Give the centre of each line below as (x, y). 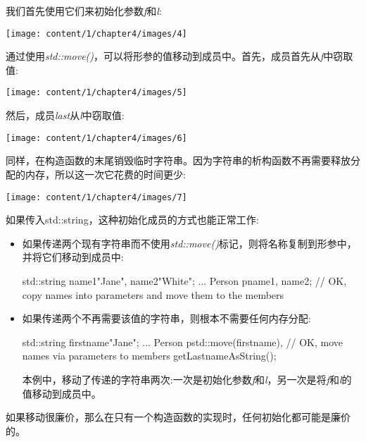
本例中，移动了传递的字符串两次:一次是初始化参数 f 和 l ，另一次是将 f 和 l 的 (187, 379)
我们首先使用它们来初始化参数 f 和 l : (84, 11)
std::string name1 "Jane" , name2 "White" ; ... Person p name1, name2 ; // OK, (184, 280)
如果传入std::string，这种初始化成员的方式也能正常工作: (132, 220)
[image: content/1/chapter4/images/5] (96, 93)
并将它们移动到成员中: (73, 257)
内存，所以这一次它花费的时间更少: (105, 174)
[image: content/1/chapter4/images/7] (96, 197)
